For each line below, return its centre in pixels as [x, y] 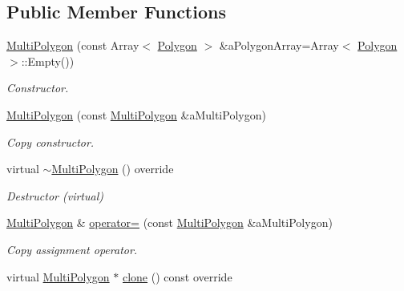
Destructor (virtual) [55, 195]
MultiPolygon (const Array [73, 45]
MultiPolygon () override [113, 169]
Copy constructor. [50, 141]
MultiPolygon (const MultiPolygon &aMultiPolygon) [136, 114]
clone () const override [177, 276]
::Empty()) [48, 61]
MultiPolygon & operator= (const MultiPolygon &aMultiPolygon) [170, 222]
